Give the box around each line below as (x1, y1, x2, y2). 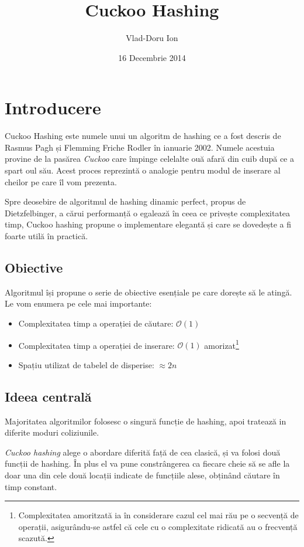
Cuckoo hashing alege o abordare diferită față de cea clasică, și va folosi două (5, 446, 281, 458)
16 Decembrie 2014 (118, 51, 186, 63)
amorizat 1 (204, 337, 239, 351)
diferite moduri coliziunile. (5, 426, 99, 439)
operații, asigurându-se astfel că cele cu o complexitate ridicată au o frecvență (18, 520, 298, 532)
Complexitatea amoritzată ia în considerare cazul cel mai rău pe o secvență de (18, 509, 299, 521)
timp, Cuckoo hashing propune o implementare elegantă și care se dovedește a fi (5, 218, 291, 230)
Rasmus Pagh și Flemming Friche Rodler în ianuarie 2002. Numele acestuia (5, 141, 275, 153)
